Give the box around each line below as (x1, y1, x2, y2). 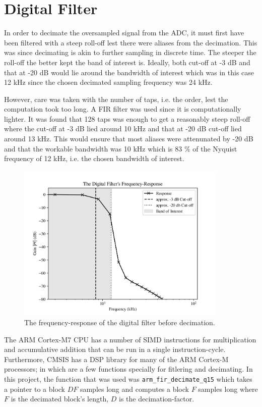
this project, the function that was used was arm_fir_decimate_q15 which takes (4, 373, 252, 384)
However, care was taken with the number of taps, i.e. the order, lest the (4, 93, 228, 104)
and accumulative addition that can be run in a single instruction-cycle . (4, 344, 226, 354)
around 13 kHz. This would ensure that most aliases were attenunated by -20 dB (4, 133, 253, 144)
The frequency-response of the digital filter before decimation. (24, 317, 215, 327)
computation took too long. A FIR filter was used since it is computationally (4, 104, 241, 114)
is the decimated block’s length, (11, 393, 109, 404)
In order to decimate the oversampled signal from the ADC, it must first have (4, 27, 244, 38)
